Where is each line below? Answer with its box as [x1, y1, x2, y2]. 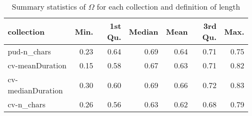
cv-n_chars [8, 99, 46, 110]
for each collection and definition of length [96, 1, 240, 12]
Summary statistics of [12, 1, 86, 12]
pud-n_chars [8, 46, 51, 57]
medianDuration [8, 85, 63, 96]
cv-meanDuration [8, 60, 67, 71]
